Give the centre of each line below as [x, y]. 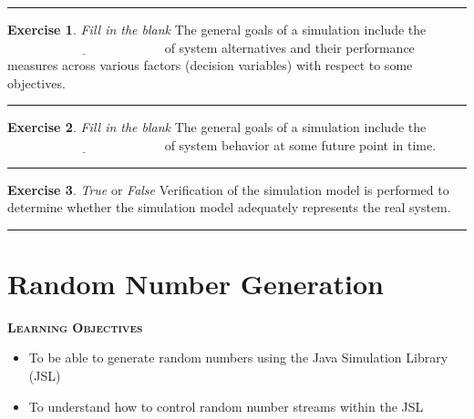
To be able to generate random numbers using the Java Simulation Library [238, 358]
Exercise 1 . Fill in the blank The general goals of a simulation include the [217, 29]
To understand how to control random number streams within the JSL [226, 406]
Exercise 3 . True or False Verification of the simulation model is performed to [228, 189]
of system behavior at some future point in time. [300, 144]
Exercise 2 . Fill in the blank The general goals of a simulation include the [217, 127]
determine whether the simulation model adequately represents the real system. [229, 207]
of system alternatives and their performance [289, 47]
